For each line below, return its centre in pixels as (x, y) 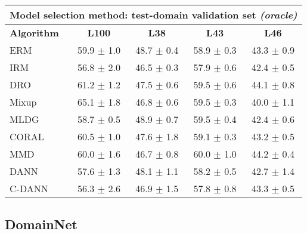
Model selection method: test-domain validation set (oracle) (153, 15)
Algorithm (34, 33)
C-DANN (29, 188)
